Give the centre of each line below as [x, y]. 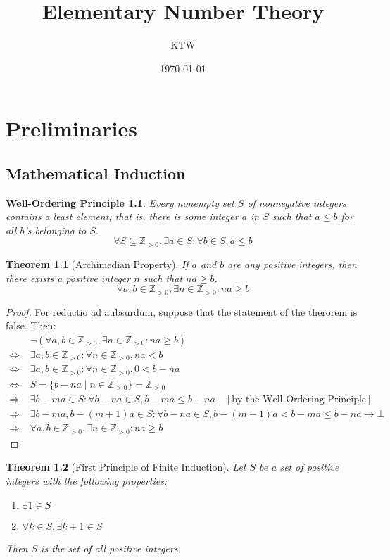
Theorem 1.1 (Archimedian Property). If [97, 263]
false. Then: [31, 325]
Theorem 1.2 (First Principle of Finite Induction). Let [126, 467]
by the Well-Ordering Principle [299, 400]
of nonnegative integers [297, 202]
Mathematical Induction [96, 173]
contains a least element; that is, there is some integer [122, 216]
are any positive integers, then [292, 263]
